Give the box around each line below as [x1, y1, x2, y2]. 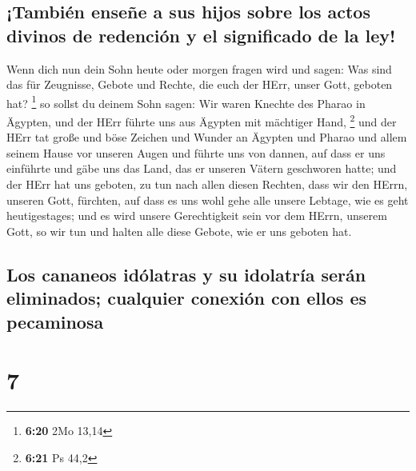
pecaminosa [6, 309, 104, 333]
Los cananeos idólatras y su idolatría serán [6, 261, 366, 286]
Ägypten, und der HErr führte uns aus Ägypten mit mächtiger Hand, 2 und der [6, 111, 397, 130]
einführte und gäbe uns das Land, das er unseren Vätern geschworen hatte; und [6, 160, 397, 177]
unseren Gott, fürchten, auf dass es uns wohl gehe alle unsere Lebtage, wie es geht [6, 191, 409, 208]
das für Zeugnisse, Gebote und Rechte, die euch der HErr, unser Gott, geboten [6, 76, 393, 93]
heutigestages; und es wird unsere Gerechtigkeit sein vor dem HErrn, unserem [6, 207, 387, 224]
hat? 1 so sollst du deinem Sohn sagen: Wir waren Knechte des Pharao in [6, 92, 366, 111]
